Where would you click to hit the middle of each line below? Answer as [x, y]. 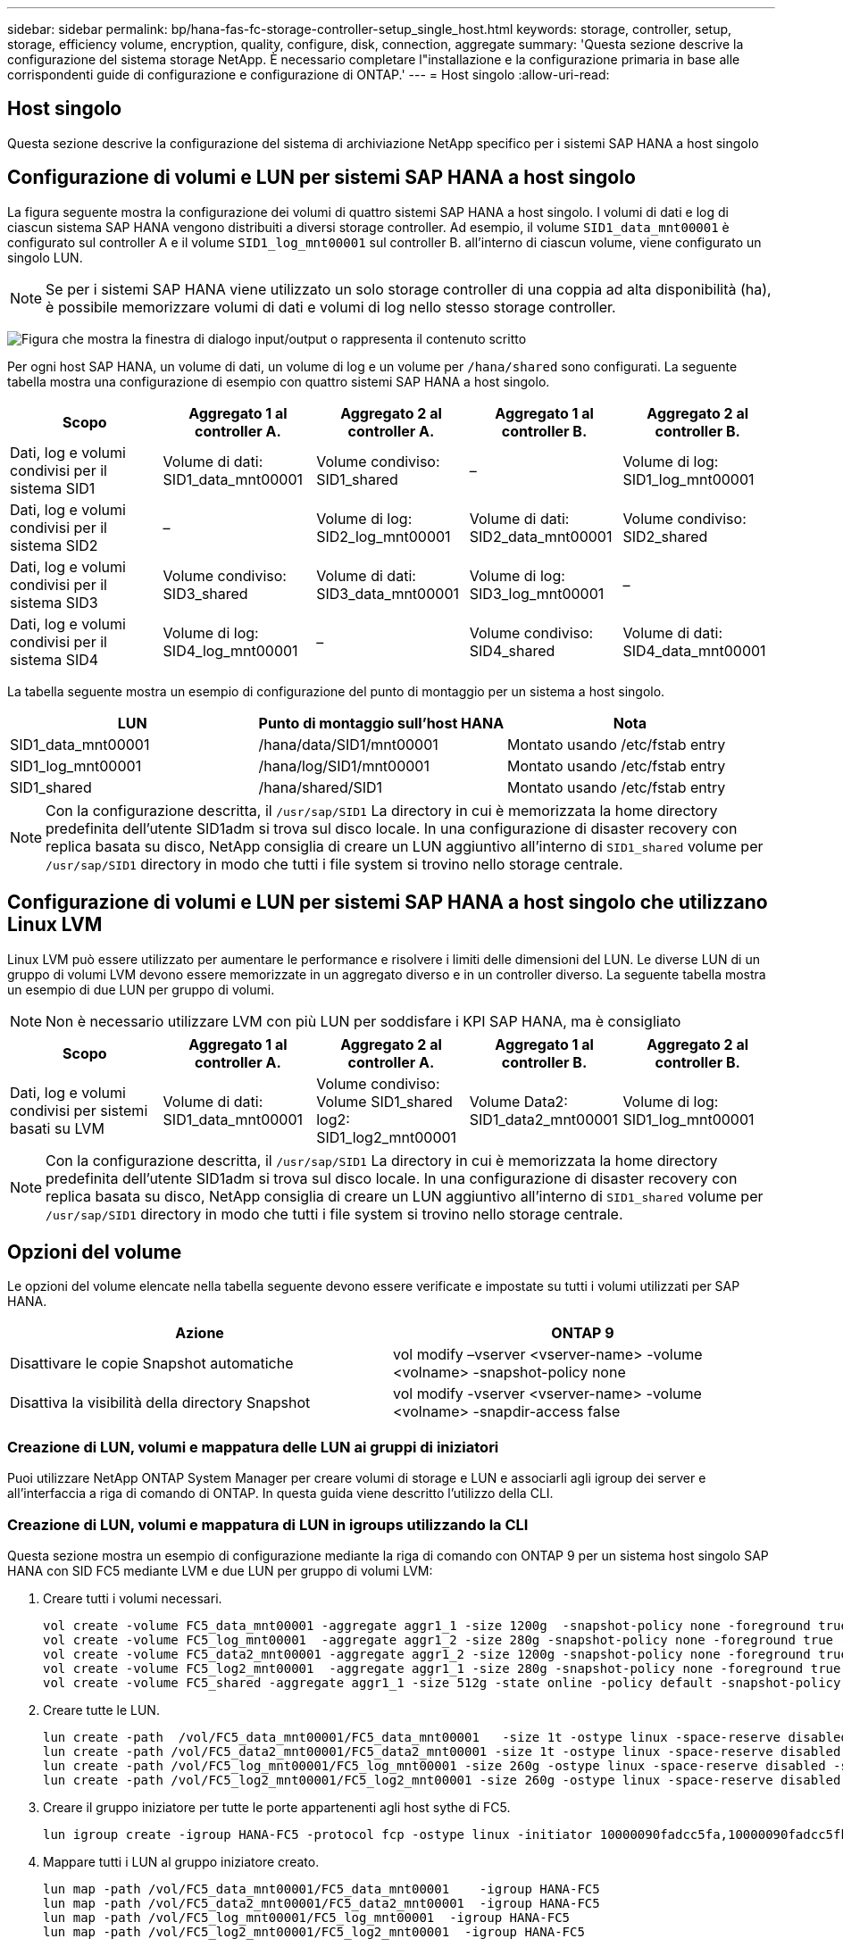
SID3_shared [205, 593]
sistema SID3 [54, 602]
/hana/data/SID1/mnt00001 [348, 744]
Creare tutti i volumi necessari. [133, 1598]
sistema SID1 [53, 488]
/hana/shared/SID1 [321, 787]
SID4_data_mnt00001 [694, 650]
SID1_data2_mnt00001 [543, 1119]
